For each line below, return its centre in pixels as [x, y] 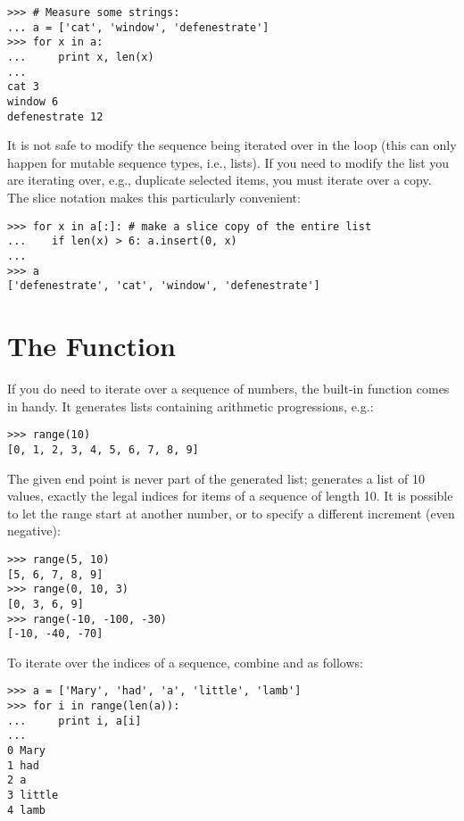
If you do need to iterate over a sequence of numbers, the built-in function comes [228, 389]
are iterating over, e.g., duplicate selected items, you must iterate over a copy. [220, 180]
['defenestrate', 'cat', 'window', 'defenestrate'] [164, 286]
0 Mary [26, 751]
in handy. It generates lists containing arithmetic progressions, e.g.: [191, 406]
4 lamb [26, 810]
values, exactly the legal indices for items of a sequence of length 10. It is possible [230, 496]
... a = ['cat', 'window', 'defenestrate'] [138, 27]
